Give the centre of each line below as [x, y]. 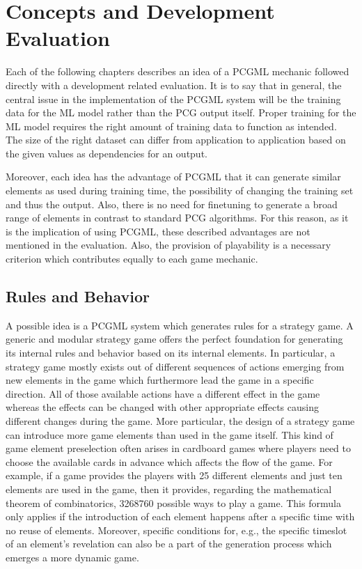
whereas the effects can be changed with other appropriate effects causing [162, 407]
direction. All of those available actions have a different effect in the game [163, 393]
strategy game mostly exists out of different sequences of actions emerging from [175, 366]
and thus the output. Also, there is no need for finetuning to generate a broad [172, 204]
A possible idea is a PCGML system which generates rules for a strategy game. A [180, 325]
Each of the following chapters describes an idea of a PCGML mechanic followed [178, 71]
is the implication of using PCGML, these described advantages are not [158, 231]
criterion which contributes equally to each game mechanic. [132, 259]
